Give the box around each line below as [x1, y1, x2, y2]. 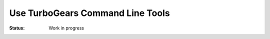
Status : [9, 25, 25, 31]
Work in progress [48, 25, 84, 31]
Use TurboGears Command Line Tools [9, 7, 170, 18]
